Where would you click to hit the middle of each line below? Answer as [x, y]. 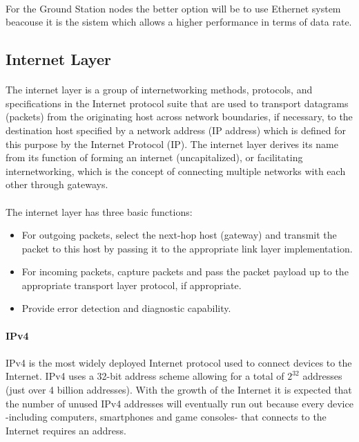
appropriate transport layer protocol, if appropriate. [132, 285]
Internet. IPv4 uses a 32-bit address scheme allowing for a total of [145, 376]
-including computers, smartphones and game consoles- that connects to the [166, 417]
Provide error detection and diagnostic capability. [126, 308]
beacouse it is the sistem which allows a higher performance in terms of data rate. [179, 22]
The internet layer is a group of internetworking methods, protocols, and [159, 90]
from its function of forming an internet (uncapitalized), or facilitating [154, 157]
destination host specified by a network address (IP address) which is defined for [176, 130]
